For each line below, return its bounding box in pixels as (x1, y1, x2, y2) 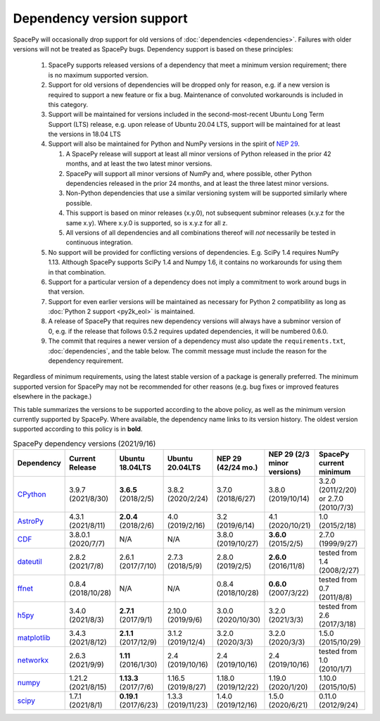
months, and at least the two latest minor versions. (65, 159, 213, 168)
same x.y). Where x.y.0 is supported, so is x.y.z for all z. (65, 218, 228, 227)
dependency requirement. (48, 356, 124, 365)
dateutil (17, 557, 42, 567)
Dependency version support (13, 11, 188, 26)
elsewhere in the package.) (13, 392, 92, 401)
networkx (17, 656, 49, 665)
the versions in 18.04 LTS (48, 130, 121, 139)
